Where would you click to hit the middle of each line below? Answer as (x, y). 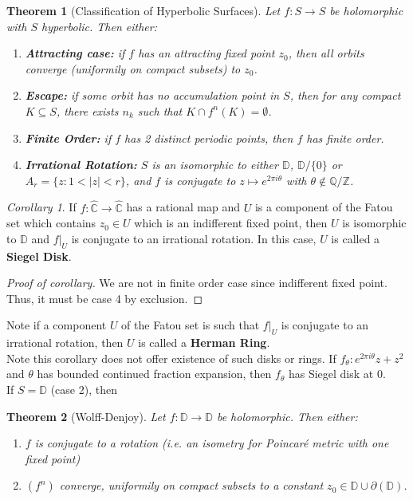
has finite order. (345, 138)
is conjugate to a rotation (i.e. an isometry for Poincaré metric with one (212, 443)
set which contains (51, 223)
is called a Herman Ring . (204, 343)
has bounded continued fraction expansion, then (154, 374)
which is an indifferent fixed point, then (231, 223)
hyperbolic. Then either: (99, 26)
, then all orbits (326, 53)
